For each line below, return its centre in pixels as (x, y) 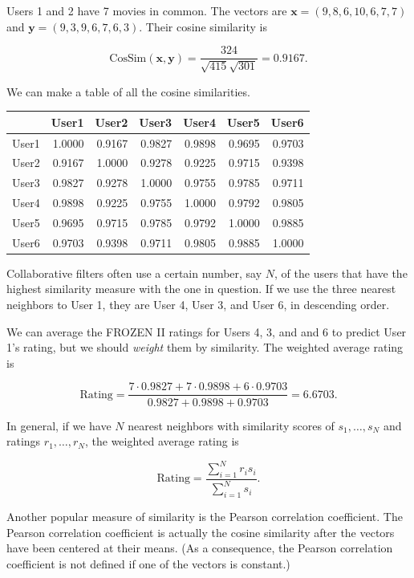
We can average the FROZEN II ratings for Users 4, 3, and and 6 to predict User (207, 331)
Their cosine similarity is (207, 26)
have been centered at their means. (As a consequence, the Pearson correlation (200, 548)
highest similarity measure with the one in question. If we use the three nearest (201, 289)
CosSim (128, 58)
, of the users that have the (341, 273)
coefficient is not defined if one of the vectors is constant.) (148, 563)
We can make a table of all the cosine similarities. (128, 91)
